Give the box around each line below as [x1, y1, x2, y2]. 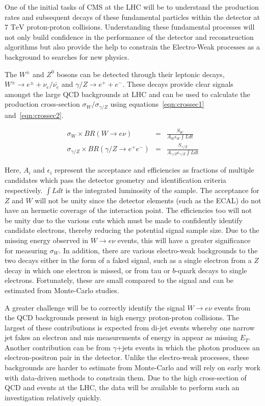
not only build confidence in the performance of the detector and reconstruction [5, 31, 254, 42]
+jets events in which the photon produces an [116, 342, 260, 352]
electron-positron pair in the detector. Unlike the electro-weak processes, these [5, 352, 249, 363]
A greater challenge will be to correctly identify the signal [5, 302, 185, 313]
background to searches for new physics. [5, 51, 129, 62]
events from [214, 302, 251, 313]
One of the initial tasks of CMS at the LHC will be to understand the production [5, 2, 259, 12]
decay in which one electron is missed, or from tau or [5, 265, 170, 275]
